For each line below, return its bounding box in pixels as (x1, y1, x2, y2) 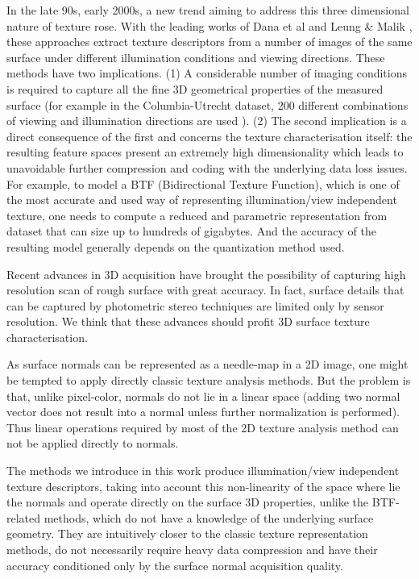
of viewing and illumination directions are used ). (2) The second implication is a (6, 112, 407, 129)
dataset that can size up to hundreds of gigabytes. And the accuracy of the (6, 223, 376, 240)
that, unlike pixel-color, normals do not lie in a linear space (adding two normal (6, 387, 400, 404)
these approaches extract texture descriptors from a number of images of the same (6, 33, 413, 50)
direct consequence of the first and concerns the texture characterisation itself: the (6, 127, 413, 144)
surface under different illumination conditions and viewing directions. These (6, 48, 385, 65)
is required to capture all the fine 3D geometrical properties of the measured (6, 80, 384, 97)
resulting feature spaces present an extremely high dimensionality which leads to (6, 144, 404, 160)
